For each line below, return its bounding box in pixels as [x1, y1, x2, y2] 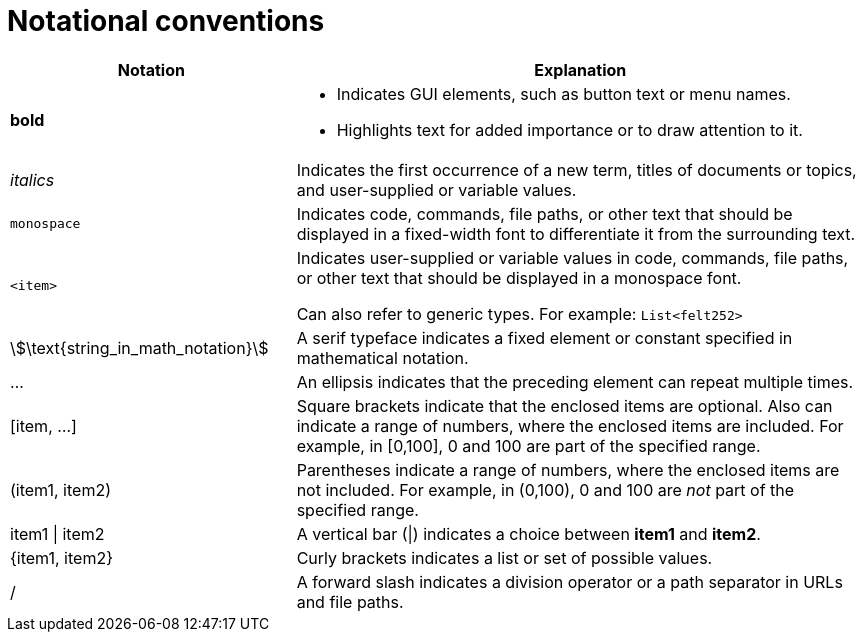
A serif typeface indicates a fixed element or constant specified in [296, 327, 793, 348]
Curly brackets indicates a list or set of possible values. [296, 547, 713, 568]
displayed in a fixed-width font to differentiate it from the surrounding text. [296, 223, 856, 244]
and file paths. [296, 591, 404, 612]
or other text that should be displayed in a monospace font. [296, 267, 742, 288]
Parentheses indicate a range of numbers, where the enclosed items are [296, 459, 840, 480]
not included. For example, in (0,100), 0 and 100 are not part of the [296, 479, 795, 500]
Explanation [534, 59, 627, 80]
